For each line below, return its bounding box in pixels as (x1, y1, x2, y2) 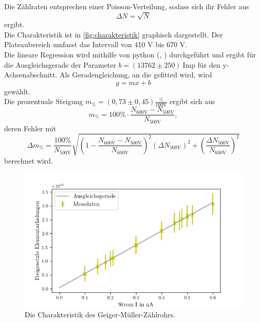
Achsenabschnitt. (4, 69, 57, 80)
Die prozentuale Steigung (4, 96, 83, 107)
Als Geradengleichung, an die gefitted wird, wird (59, 69, 212, 80)
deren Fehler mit (4, 123, 56, 133)
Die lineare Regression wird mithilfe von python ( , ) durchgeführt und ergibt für (4, 49, 256, 59)
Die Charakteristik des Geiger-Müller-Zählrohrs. (25, 309, 175, 319)
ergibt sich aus (169, 96, 215, 107)
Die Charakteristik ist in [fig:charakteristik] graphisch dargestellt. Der (4, 29, 223, 39)
